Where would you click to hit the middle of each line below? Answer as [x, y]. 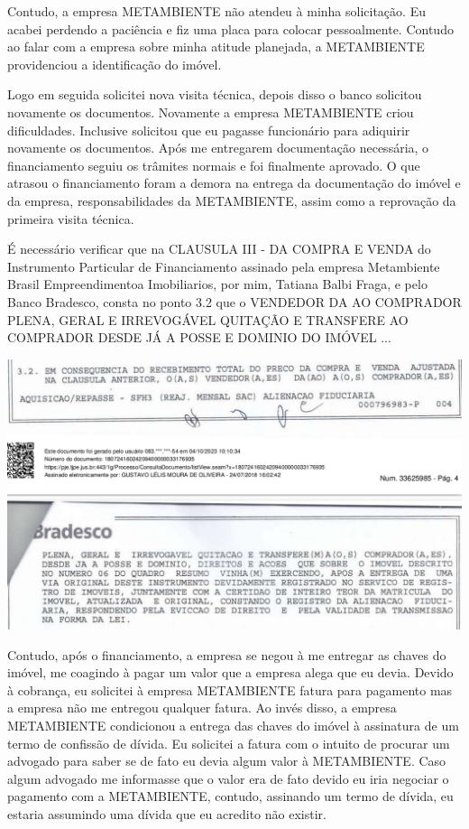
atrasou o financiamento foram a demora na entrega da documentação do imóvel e [234, 183]
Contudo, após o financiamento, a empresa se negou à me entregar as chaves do [227, 654]
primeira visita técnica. [71, 218]
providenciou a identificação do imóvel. [115, 64]
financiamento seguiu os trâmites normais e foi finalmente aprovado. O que [214, 165]
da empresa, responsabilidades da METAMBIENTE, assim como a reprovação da [232, 200]
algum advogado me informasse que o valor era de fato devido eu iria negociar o [228, 778]
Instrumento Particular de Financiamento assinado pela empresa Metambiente [224, 266]
